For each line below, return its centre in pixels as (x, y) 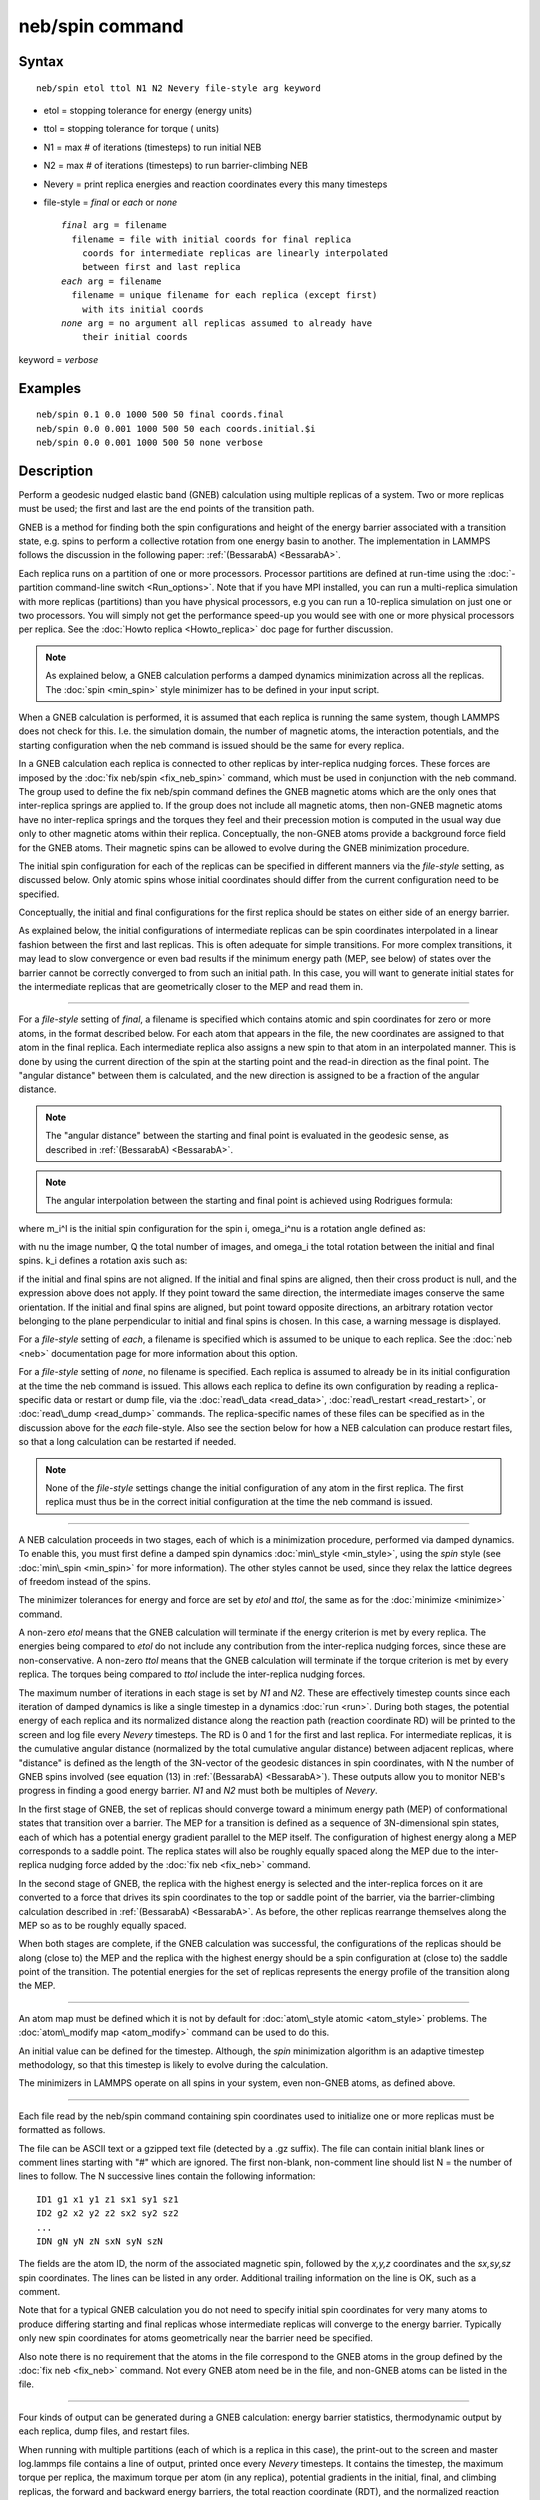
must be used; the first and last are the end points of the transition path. (166, 509)
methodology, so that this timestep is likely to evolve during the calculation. (173, 2065)
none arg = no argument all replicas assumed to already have (217, 323)
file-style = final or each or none (110, 202)
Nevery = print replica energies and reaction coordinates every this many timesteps (215, 184)
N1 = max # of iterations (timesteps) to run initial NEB (152, 147)
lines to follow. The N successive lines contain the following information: (167, 2176)
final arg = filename (114, 225)
